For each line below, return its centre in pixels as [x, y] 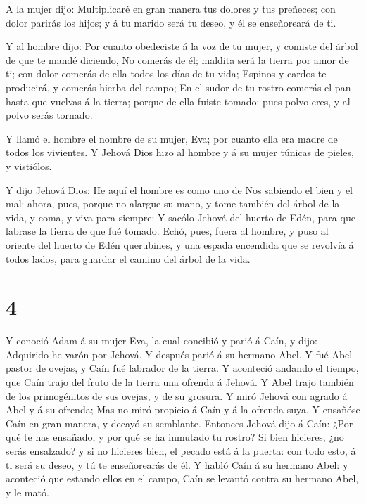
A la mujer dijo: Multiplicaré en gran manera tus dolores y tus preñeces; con [171, 8]
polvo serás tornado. [49, 115]
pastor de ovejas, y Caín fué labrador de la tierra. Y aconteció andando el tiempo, [182, 368]
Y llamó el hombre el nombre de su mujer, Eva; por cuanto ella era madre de [172, 138]
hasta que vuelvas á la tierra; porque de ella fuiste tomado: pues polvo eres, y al [178, 101]
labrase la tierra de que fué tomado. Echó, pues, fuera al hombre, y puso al [167, 231]
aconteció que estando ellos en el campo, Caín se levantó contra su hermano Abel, [182, 478]
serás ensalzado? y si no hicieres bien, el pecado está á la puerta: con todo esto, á [181, 450]
